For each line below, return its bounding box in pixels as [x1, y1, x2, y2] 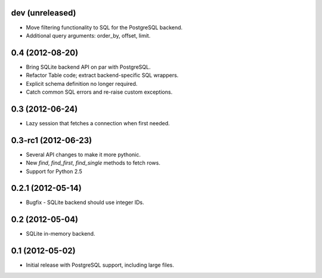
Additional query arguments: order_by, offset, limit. [26, 32, 151, 39]
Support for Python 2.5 [26, 168, 83, 175]
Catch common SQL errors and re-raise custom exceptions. [26, 88, 173, 95]
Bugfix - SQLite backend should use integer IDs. [26, 199, 144, 206]
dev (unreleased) [11, 8, 76, 18]
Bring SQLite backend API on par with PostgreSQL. [26, 63, 151, 70]
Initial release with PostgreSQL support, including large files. [26, 261, 174, 268]
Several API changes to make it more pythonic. [26, 151, 141, 158]
